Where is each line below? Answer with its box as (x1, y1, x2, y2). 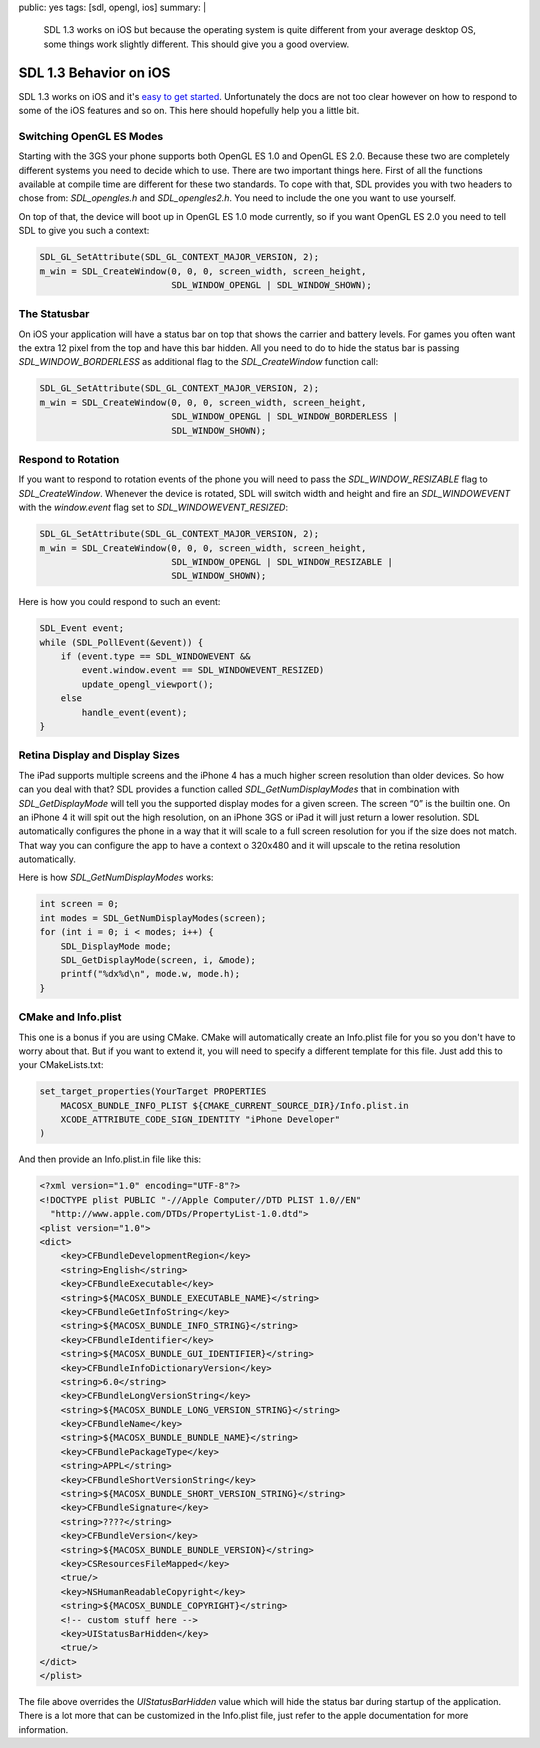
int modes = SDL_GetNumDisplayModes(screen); (39, 912, 267, 924)
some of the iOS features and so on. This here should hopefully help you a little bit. (18, 105, 360, 117)
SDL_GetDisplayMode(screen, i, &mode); (60, 955, 257, 965)
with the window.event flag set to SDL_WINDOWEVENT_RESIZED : (18, 501, 289, 514)
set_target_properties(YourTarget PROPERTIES (39, 1086, 267, 1097)
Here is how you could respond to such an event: (18, 596, 221, 608)
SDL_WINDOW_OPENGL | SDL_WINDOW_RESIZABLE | (171, 556, 394, 567)
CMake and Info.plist (18, 1010, 122, 1024)
